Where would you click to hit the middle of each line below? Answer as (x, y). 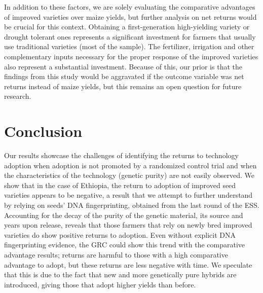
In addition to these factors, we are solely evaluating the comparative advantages (130, 7)
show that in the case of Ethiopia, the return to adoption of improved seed (120, 185)
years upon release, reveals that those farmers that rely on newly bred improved (128, 225)
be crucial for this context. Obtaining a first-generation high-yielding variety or (127, 27)
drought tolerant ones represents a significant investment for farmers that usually (130, 36)
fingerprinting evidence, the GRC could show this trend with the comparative (125, 245)
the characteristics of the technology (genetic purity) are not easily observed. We (129, 175)
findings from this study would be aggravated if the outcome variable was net (124, 76)
